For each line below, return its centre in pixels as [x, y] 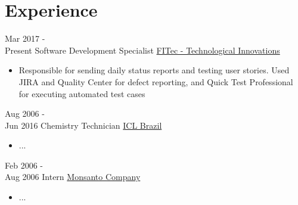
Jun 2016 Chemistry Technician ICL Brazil [83, 125]
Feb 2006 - [24, 165]
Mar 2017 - [25, 38]
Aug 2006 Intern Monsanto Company [73, 177]
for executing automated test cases [82, 93]
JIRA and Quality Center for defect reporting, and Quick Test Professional [156, 81]
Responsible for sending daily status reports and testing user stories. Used [154, 70]
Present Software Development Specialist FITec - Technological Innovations [142, 50]
